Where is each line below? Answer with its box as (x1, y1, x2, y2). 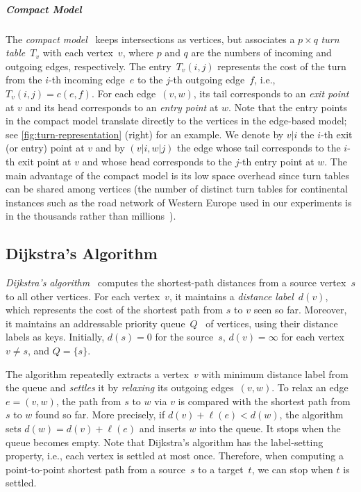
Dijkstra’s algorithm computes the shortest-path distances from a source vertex (6, 275, 346, 290)
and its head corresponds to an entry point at (25, 99, 219, 114)
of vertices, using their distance (205, 315, 338, 330)
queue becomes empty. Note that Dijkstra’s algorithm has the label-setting (6, 434, 324, 449)
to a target (198, 461, 244, 476)
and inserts (139, 421, 186, 436)
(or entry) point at (6, 140, 85, 155)
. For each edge (91, 85, 156, 100)
